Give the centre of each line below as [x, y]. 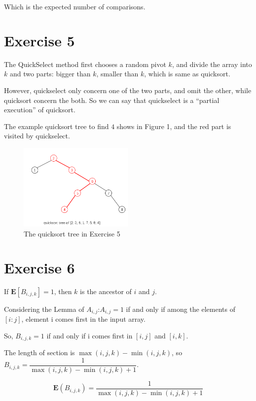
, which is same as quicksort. [187, 74]
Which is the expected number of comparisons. [75, 6]
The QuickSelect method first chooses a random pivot [85, 64]
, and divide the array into [212, 64]
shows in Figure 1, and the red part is [174, 126]
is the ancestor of [106, 291]
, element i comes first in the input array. [83, 318]
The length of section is [39, 352]
